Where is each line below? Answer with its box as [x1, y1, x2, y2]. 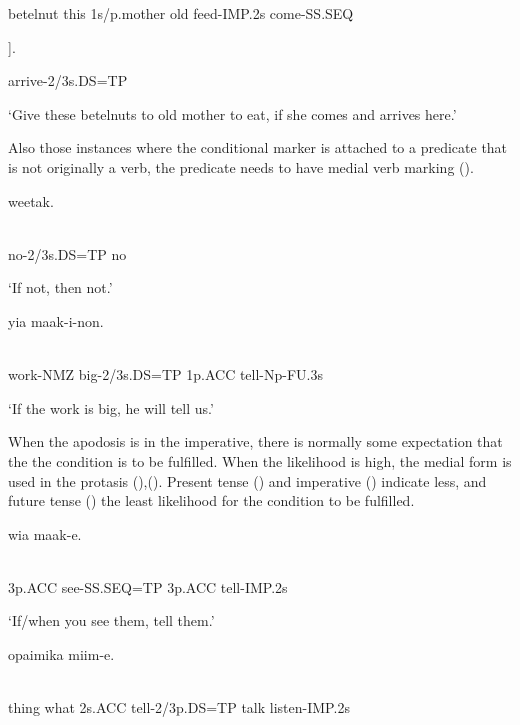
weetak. [8, 190, 54, 211]
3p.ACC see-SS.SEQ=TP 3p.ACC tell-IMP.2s [8, 576, 288, 597]
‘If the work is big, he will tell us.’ [8, 397, 214, 418]
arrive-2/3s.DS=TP [8, 70, 128, 91]
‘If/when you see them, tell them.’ [8, 610, 215, 631]
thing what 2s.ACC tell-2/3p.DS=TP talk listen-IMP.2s [8, 697, 350, 718]
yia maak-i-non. [8, 310, 104, 331]
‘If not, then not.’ [8, 277, 113, 298]
